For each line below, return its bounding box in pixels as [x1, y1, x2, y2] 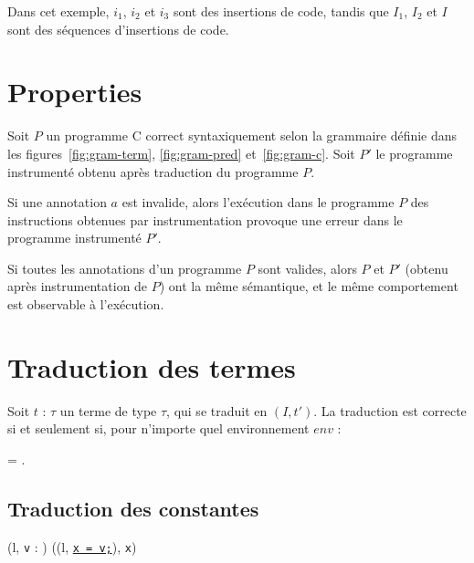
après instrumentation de [7, 276, 148, 296]
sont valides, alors [258, 258, 357, 277]
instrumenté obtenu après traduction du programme [7, 162, 299, 181]
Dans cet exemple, [7, 2, 110, 20]
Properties [7, 73, 142, 110]
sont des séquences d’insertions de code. [7, 19, 229, 38]
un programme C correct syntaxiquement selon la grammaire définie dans [46, 126, 458, 145]
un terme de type [59, 401, 157, 420]
